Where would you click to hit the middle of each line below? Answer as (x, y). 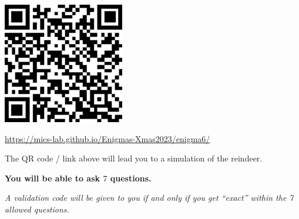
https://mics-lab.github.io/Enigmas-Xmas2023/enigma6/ (107, 138)
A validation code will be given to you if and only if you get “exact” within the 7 (149, 198)
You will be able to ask (53, 178)
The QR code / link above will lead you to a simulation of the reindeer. (134, 158)
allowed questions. (37, 209)
